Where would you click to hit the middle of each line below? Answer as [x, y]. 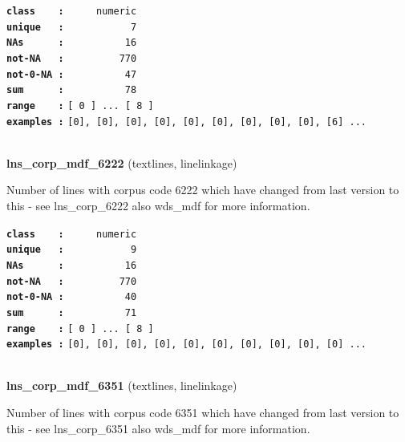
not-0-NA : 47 [72, 74]
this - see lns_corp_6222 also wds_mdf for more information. [158, 206]
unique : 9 [72, 250]
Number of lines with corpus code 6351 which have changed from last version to [203, 413]
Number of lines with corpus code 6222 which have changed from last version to [203, 190]
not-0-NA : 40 [72, 297]
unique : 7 [72, 27]
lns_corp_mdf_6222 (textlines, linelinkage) [122, 162]
